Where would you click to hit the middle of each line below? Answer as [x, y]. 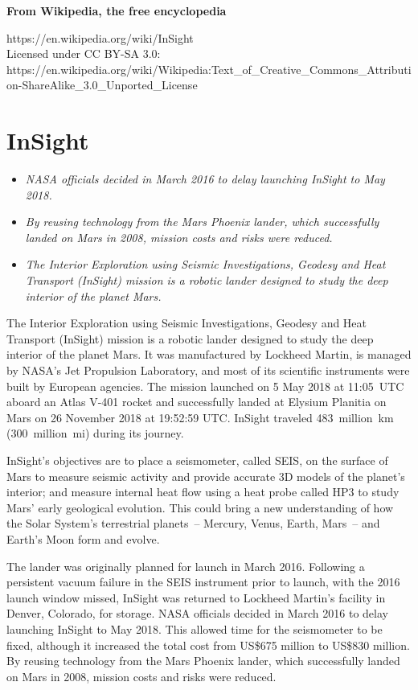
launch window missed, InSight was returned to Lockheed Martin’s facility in [196, 597]
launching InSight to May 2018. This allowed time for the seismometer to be [195, 628]
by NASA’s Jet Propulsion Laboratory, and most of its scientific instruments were [208, 370]
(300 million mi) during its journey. [95, 433]
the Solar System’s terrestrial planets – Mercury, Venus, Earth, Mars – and [193, 523]
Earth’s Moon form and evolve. [83, 538]
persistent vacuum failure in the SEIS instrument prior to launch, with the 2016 [203, 582]
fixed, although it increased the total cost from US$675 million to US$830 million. [208, 645]
